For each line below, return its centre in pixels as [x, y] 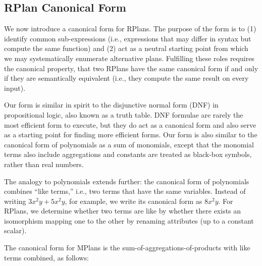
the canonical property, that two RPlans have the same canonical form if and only [131, 68]
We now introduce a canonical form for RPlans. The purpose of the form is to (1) [130, 29]
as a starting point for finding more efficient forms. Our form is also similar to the [131, 135]
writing [15, 201]
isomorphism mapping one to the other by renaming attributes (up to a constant [129, 220]
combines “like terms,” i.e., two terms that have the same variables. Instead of [125, 191]
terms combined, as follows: [46, 257]
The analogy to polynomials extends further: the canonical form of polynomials [127, 181]
